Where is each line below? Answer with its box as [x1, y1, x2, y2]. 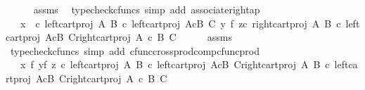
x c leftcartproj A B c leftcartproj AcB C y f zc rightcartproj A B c [20, 15, 341, 30]
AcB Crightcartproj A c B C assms [45, 30, 233, 44]
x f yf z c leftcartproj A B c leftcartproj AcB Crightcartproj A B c [20, 57, 330, 72]
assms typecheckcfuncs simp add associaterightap [33, 2, 260, 16]
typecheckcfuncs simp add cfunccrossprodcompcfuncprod [10, 43, 260, 58]
